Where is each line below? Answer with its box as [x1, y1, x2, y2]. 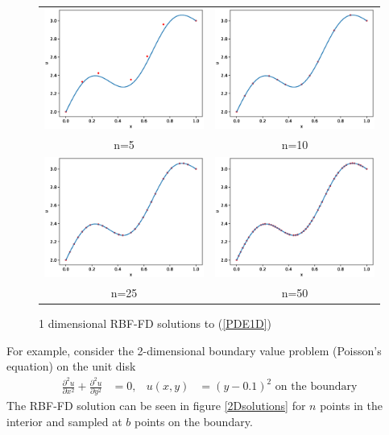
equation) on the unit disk [6, 358, 136, 375]
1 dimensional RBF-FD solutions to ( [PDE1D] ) [39, 315, 272, 332]
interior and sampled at [6, 413, 122, 430]
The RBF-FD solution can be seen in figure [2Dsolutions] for [6, 397, 306, 414]
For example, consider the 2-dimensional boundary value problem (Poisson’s [6, 342, 382, 358]
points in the [320, 397, 383, 414]
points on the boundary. [134, 413, 253, 430]
